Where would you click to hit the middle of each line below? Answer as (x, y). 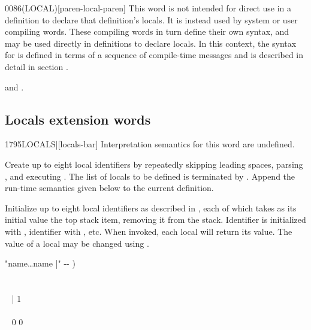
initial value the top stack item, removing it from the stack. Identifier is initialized (155, 220)
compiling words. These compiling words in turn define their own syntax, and (147, 31)
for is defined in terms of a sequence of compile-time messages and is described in (154, 55)
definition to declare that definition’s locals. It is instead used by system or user (151, 19)
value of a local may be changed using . (77, 243)
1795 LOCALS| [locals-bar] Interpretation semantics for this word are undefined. (150, 144)
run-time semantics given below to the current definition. (109, 188)
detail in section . (37, 66)
